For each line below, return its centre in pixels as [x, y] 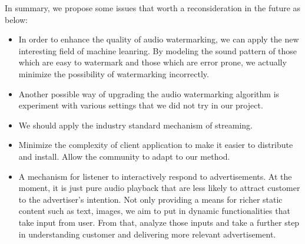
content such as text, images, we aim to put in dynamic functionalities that [154, 211]
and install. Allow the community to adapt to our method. [124, 156]
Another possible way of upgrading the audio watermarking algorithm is [149, 93]
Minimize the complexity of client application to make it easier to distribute [156, 145]
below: [16, 19]
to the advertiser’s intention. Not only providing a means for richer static [150, 199]
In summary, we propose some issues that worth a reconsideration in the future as [153, 8]
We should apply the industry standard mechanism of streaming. [136, 125]
